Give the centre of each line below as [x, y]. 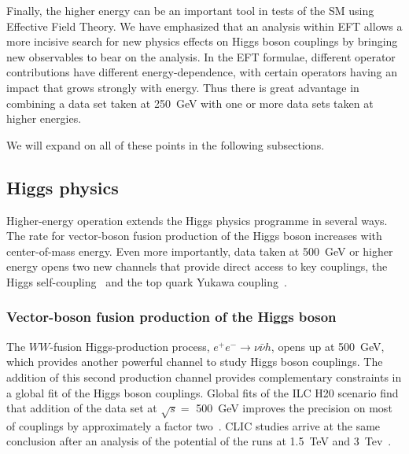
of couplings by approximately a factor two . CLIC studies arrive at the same [193, 425]
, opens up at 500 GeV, [328, 346]
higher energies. [44, 118]
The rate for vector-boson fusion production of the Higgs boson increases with [194, 236]
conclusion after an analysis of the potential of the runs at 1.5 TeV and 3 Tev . [199, 441]
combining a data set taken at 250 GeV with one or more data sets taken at [190, 103]
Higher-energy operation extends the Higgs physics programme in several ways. [197, 220]
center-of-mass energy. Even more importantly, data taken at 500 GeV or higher [200, 251]
